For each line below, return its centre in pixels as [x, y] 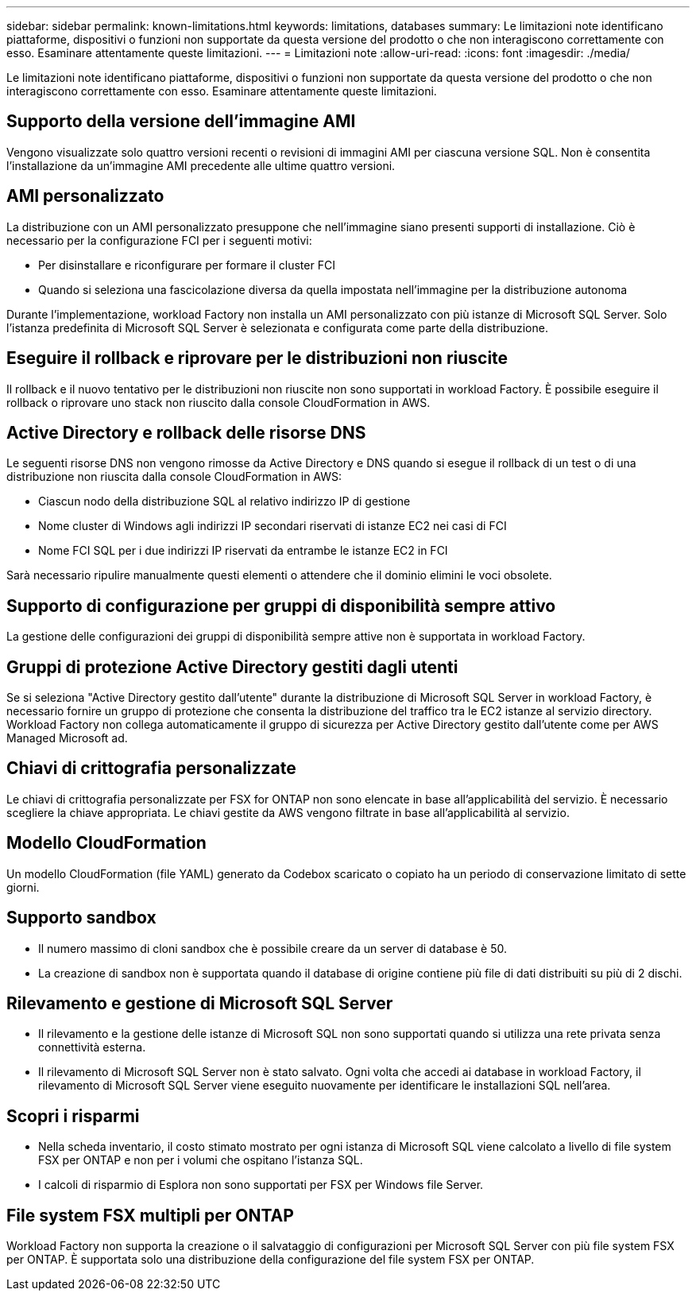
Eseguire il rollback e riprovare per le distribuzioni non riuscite [257, 358]
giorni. [23, 887]
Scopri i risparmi [73, 1116]
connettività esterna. [92, 1047]
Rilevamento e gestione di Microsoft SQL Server [200, 1004]
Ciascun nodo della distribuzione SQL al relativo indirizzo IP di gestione [224, 501]
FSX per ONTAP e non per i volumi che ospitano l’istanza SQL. [201, 1160]
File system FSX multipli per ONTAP [150, 1215]
